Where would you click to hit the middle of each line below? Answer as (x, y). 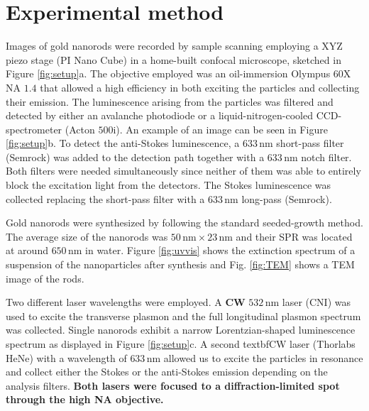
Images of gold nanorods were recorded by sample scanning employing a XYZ (174, 46)
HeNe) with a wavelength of (66, 357)
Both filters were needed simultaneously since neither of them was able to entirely (183, 171)
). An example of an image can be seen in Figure (222, 129)
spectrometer (34, 129)
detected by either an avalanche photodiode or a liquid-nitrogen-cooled (159, 115)
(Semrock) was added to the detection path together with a (135, 157)
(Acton (80, 129)
